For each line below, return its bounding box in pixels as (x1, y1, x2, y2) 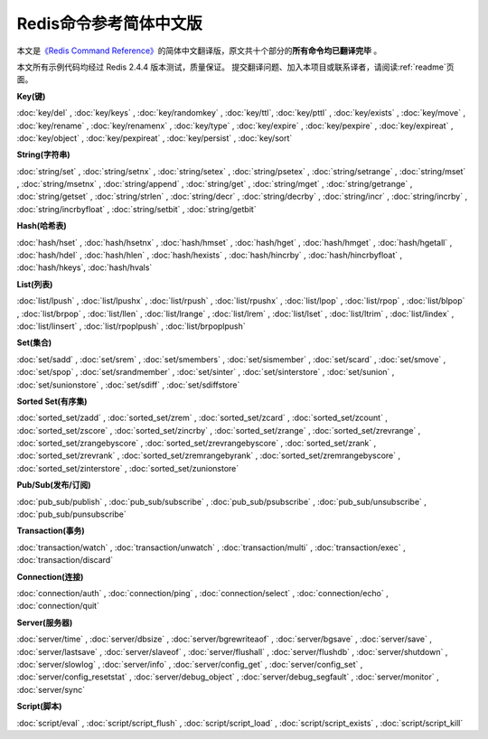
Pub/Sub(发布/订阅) (16, 480, 91, 491)
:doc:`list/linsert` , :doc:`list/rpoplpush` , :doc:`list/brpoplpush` (16, 321, 246, 332)
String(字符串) (16, 149, 70, 160)
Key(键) (16, 90, 46, 101)
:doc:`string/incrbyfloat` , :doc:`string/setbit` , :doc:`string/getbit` (16, 203, 257, 214)
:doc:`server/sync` (16, 684, 86, 695)
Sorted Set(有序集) (16, 396, 88, 407)
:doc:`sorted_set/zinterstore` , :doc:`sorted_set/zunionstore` (16, 463, 239, 473)
